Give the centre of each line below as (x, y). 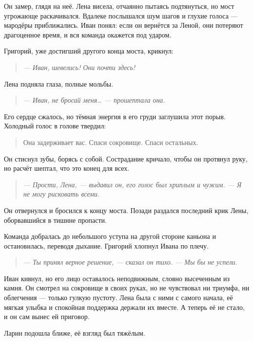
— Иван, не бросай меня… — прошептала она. (94, 100)
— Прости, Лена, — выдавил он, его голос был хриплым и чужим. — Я (132, 184)
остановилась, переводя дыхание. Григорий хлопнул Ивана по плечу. (106, 245)
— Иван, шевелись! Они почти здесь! (79, 67)
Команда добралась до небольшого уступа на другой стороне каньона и (110, 236)
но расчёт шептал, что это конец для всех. (67, 168)
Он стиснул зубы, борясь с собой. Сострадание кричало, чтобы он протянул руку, (126, 158)
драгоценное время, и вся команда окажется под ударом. (88, 34)
